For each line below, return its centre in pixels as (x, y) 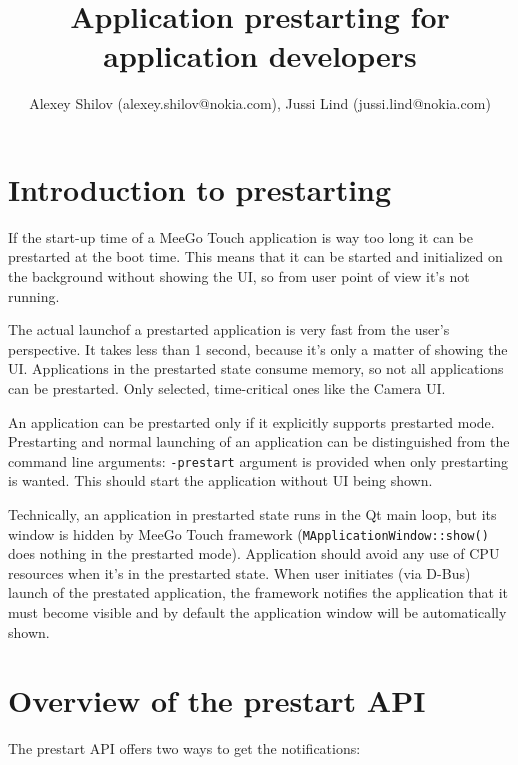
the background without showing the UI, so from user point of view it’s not (239, 276)
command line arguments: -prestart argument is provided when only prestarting (258, 460)
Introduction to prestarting (200, 188)
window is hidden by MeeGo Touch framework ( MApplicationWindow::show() (248, 533)
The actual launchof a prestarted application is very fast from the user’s (229, 329)
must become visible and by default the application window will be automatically (257, 612)
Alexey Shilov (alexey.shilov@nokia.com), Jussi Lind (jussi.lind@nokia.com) (260, 103)
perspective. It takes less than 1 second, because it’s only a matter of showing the (258, 348)
